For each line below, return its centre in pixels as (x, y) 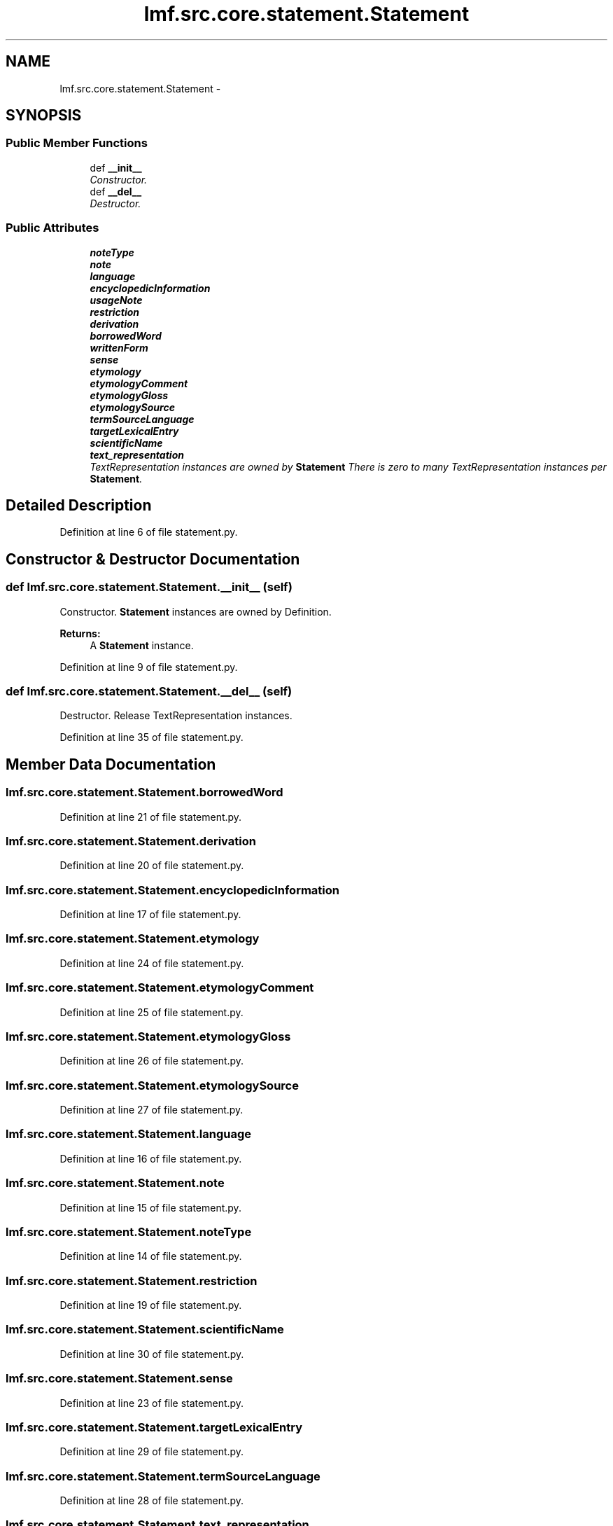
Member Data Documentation (111, 764)
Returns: (80, 633)
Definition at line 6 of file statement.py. (149, 532)
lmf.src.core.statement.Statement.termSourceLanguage (163, 1476)
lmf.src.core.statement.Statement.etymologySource (152, 1085)
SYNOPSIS (44, 116)
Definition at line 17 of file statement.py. (150, 915)
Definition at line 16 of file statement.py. (151, 1158)
